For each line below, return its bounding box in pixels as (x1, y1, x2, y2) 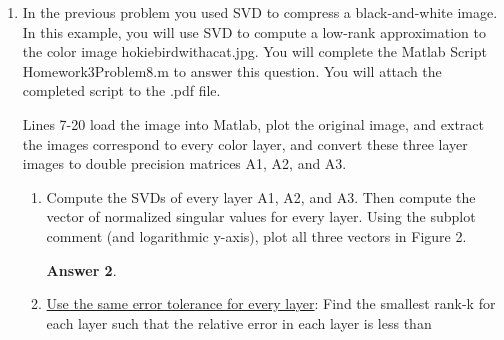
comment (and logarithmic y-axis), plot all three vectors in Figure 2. (46, 225, 467, 246)
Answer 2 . (46, 259, 117, 280)
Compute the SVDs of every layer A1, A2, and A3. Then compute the (46, 186, 476, 207)
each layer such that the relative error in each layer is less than (46, 312, 432, 333)
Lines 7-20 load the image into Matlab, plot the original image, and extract (22, 113, 484, 134)
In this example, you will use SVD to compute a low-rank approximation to (22, 21, 486, 42)
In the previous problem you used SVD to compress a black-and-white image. (22, 2, 498, 22)
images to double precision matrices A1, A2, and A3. (22, 153, 347, 174)
